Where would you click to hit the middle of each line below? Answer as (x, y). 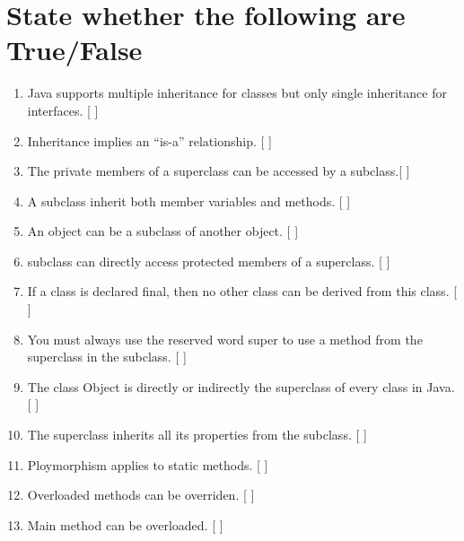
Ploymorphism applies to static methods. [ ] (148, 464)
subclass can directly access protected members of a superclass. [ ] (209, 261)
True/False (74, 50)
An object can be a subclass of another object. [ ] (163, 231)
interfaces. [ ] (63, 110)
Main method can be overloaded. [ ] (125, 524)
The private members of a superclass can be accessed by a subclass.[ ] (219, 171)
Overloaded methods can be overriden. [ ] (141, 495)
